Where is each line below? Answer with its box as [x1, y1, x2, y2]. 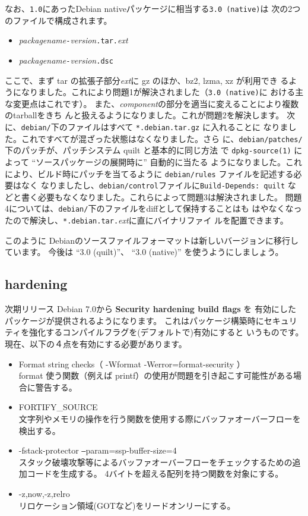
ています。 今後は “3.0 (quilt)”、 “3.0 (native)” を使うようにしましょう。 [5, 246, 284, 258]
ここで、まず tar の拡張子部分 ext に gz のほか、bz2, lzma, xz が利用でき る [5, 74, 289, 86]
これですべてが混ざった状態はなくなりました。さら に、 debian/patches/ [21, 132, 303, 144]
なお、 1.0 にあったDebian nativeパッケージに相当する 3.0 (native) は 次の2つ [5, 2, 301, 14]
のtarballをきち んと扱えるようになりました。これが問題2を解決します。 [5, 109, 284, 121]
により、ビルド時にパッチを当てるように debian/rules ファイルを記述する [5, 167, 294, 180]
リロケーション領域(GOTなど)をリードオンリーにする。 [18, 499, 236, 511]
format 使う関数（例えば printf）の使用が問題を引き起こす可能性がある [18, 369, 294, 382]
